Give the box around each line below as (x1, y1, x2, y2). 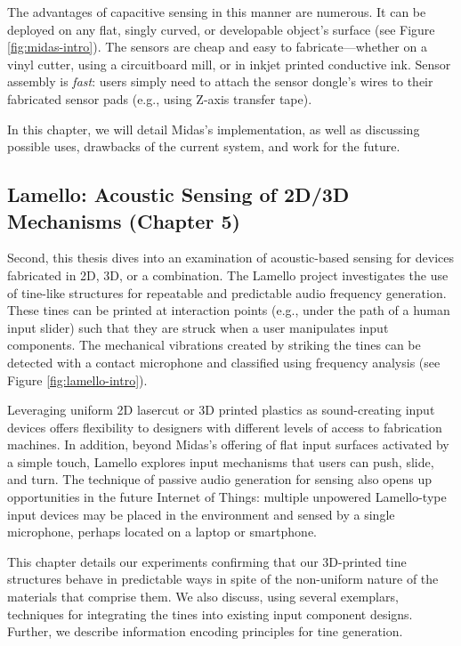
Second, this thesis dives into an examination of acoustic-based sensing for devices (7, 248, 454, 267)
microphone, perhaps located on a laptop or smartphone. (7, 522, 318, 541)
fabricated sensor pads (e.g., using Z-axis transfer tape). (7, 89, 312, 108)
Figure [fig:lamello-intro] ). (7, 370, 148, 389)
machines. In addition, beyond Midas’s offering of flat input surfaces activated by (7, 435, 449, 454)
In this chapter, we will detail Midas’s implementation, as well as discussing (7, 119, 420, 138)
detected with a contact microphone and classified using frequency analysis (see (7, 352, 441, 371)
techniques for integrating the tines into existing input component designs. (7, 604, 413, 623)
